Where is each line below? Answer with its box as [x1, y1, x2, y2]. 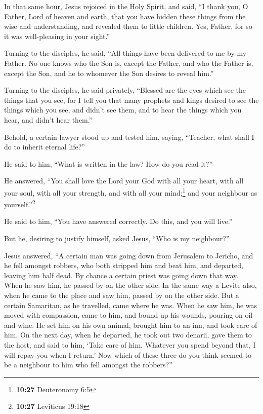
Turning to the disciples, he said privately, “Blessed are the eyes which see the [4, 85, 246, 95]
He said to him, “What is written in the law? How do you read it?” [4, 158, 213, 169]
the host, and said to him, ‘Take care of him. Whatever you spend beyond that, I [4, 339, 256, 350]
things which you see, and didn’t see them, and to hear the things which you [4, 104, 242, 115]
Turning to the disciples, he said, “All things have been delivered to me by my [4, 48, 247, 58]
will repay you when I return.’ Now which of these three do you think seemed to [4, 349, 252, 360]
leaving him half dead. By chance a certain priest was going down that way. [4, 270, 239, 280]
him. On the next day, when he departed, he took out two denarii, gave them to [4, 329, 252, 340]
